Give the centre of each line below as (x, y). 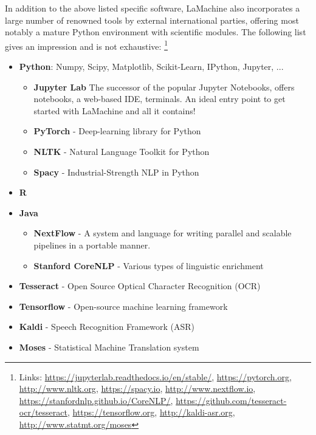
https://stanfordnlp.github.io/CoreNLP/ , (96, 400)
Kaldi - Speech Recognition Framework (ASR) (107, 327)
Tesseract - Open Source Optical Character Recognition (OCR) (140, 286)
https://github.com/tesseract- (231, 400)
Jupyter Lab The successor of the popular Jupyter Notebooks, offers (164, 87)
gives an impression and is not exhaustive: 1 (86, 45)
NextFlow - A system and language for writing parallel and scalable (163, 233)
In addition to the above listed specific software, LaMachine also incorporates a (153, 8)
